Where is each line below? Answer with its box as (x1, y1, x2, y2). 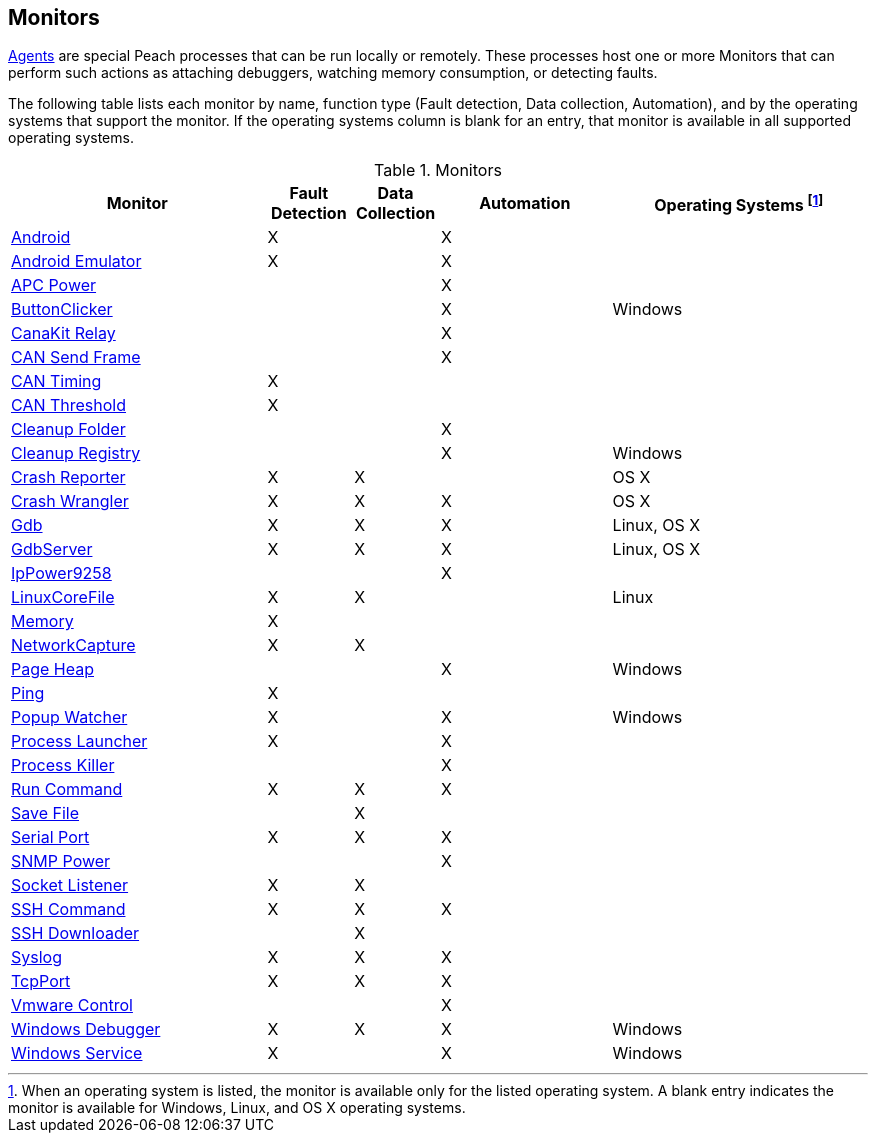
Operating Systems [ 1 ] (654, 191, 824, 216)
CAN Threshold (11, 395, 127, 416)
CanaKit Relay (11, 323, 116, 344)
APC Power (11, 275, 97, 296)
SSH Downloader (11, 923, 140, 944)
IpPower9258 (11, 563, 112, 584)
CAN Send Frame (11, 347, 141, 368)
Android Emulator (11, 251, 142, 272)
